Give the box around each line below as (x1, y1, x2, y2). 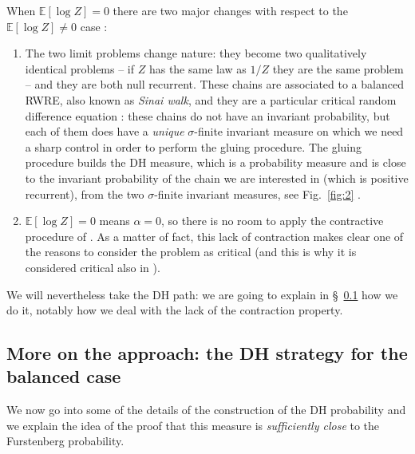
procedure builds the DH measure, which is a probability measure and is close (25, 154, 406, 171)
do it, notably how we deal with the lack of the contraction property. (6, 302, 343, 318)
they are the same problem (272, 60, 404, 77)
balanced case (6, 364, 121, 389)
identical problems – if (25, 60, 135, 77)
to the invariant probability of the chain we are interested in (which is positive (25, 169, 409, 186)
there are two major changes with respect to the (113, 2, 348, 18)
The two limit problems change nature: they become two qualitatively (25, 45, 367, 61)
